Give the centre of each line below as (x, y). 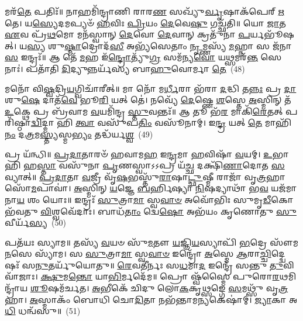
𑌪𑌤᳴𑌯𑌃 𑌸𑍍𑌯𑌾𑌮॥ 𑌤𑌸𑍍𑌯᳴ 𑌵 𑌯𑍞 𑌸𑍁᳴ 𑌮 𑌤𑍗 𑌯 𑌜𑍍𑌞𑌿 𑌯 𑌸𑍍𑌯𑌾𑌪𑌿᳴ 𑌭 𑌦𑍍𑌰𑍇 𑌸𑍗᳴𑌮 (152, 242)
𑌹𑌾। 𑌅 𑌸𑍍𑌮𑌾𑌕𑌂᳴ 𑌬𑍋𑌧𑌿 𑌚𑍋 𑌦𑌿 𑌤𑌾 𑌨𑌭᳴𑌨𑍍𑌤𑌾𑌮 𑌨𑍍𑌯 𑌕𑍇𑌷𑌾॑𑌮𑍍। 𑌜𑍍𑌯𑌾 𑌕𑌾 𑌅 (151, 299)
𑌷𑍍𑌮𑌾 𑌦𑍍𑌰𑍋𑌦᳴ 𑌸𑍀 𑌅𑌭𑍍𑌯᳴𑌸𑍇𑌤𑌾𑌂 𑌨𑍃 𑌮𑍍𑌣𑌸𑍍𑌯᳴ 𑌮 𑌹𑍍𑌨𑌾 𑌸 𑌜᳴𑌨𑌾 (178, 45)
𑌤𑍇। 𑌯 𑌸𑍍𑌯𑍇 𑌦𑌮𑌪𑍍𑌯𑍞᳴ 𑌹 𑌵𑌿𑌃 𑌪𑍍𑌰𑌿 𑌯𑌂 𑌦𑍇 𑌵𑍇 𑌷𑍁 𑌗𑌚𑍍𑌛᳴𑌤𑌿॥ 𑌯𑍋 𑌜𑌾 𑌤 (145, 23)
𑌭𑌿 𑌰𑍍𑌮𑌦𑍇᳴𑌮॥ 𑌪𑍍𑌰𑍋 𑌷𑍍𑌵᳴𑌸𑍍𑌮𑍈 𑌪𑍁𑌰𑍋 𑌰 (194, 276)
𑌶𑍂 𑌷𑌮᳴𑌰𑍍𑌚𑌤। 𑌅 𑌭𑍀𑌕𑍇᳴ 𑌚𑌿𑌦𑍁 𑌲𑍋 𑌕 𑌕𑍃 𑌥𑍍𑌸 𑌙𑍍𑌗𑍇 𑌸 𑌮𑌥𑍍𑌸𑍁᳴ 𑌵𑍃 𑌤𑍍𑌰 (159, 288)
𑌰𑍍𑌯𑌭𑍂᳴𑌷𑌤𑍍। (272, 34)
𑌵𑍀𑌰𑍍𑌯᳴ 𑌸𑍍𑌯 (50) (35, 222)
